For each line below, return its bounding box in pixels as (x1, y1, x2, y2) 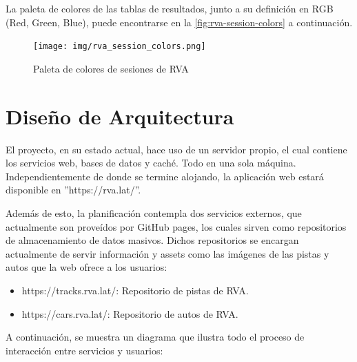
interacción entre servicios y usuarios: (6, 343, 163, 357)
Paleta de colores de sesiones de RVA (33, 61, 189, 75)
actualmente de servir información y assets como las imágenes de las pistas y (6, 246, 329, 260)
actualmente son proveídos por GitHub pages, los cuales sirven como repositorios (6, 219, 347, 234)
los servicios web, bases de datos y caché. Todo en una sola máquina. (6, 155, 296, 170)
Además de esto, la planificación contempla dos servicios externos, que (6, 205, 302, 220)
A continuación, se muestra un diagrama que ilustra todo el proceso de (6, 330, 305, 344)
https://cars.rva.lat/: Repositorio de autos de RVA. (21, 306, 238, 321)
